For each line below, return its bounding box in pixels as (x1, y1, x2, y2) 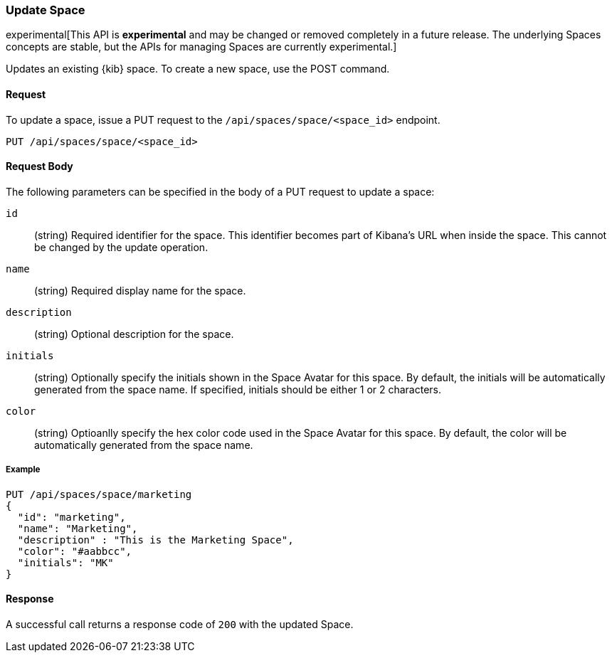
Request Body (6, 160, 73, 173)
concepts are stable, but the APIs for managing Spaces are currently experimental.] (6, 41, 397, 53)
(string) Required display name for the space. (34, 284, 246, 297)
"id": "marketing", (17, 511, 126, 523)
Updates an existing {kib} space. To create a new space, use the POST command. (6, 63, 390, 75)
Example (6, 465, 41, 475)
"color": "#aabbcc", (17, 545, 132, 557)
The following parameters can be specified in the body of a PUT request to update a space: (6, 185, 435, 198)
